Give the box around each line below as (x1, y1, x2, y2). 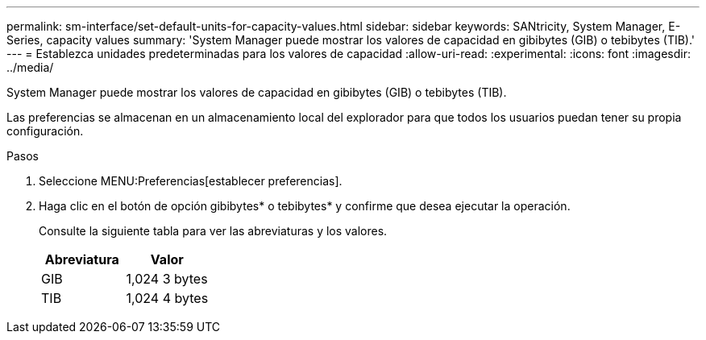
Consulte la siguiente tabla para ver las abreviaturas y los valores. (39, 224, 388, 238)
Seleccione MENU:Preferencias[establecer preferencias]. (39, 174, 343, 188)
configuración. (6, 124, 84, 138)
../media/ (6, 60, 54, 74)
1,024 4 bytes (126, 290, 209, 306)
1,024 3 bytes (126, 271, 208, 287)
